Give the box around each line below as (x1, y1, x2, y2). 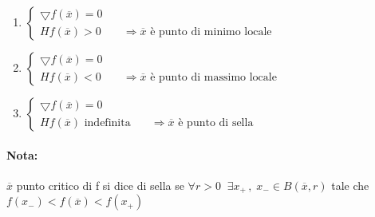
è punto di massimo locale (150, 71, 277, 83)
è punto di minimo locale (150, 26, 272, 37)
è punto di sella (178, 116, 254, 128)
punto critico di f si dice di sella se (16, 176, 184, 193)
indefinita (84, 116, 131, 128)
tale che (331, 176, 369, 193)
